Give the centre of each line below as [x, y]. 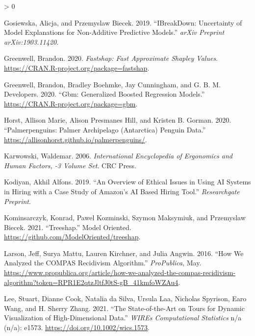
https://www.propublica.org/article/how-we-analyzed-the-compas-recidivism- [120, 272]
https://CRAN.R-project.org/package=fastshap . [77, 67]
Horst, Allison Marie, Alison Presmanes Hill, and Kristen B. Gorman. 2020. [118, 120]
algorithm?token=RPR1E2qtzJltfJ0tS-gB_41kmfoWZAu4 [91, 282]
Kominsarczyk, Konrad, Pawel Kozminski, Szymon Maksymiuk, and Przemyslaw [125, 218]
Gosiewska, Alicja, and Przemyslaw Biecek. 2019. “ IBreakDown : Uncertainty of [123, 22]
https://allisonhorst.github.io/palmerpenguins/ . [76, 139]
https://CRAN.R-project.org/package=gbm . [71, 103]
